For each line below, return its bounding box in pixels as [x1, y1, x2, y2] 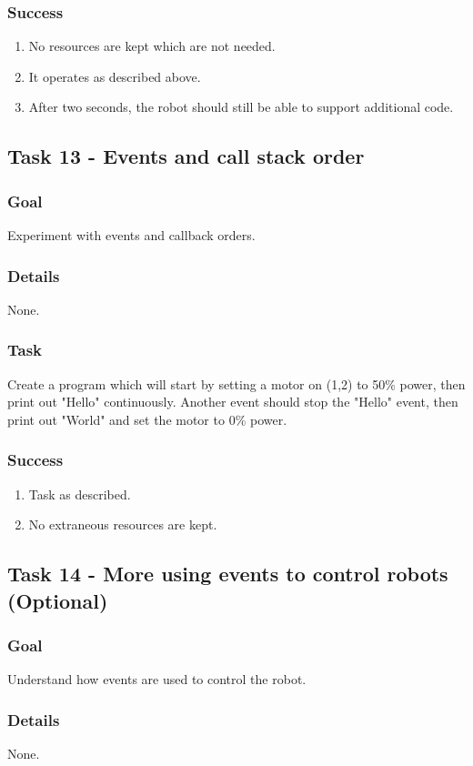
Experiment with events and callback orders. [7, 226, 256, 244]
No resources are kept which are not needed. [28, 36, 276, 55]
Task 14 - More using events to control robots [7, 559, 448, 588]
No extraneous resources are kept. [28, 515, 217, 534]
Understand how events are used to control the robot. [7, 670, 307, 689]
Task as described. [28, 484, 131, 503]
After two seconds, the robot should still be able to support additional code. [28, 97, 454, 116]
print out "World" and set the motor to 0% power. [7, 409, 287, 428]
